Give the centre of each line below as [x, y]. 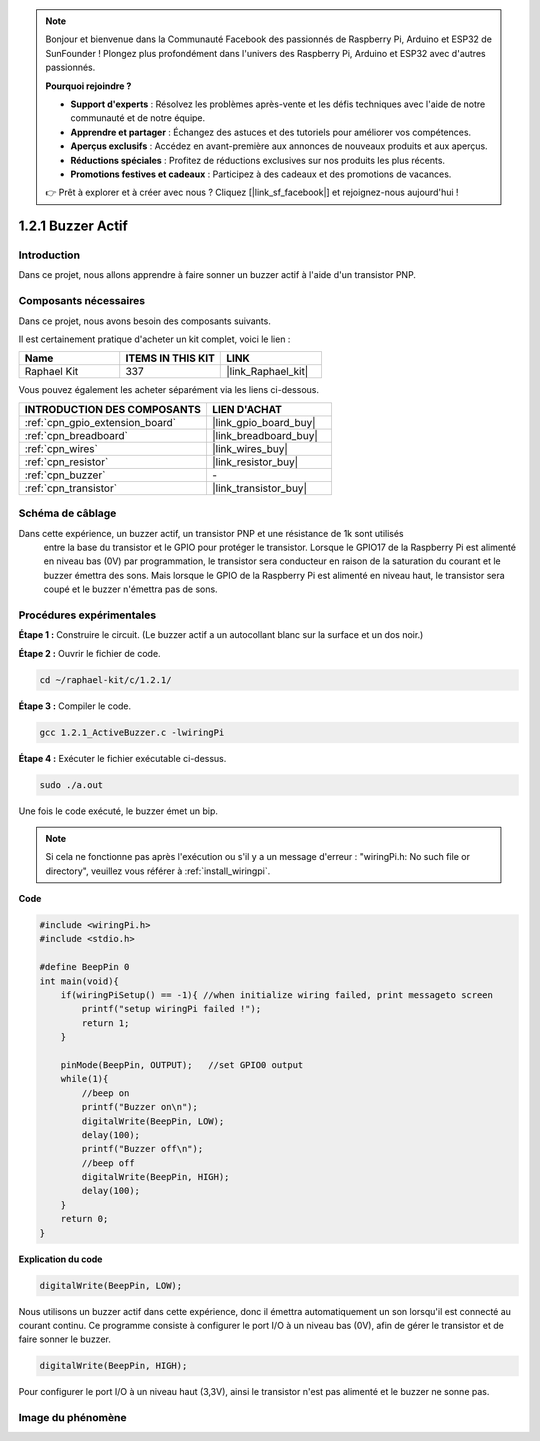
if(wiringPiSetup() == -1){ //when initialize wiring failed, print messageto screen [277, 995]
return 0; [84, 1219]
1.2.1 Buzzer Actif [73, 226]
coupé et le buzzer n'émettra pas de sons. [131, 589]
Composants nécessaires [81, 301]
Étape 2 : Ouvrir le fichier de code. [89, 653]
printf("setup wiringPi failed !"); [171, 1009]
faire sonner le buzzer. [65, 1339]
